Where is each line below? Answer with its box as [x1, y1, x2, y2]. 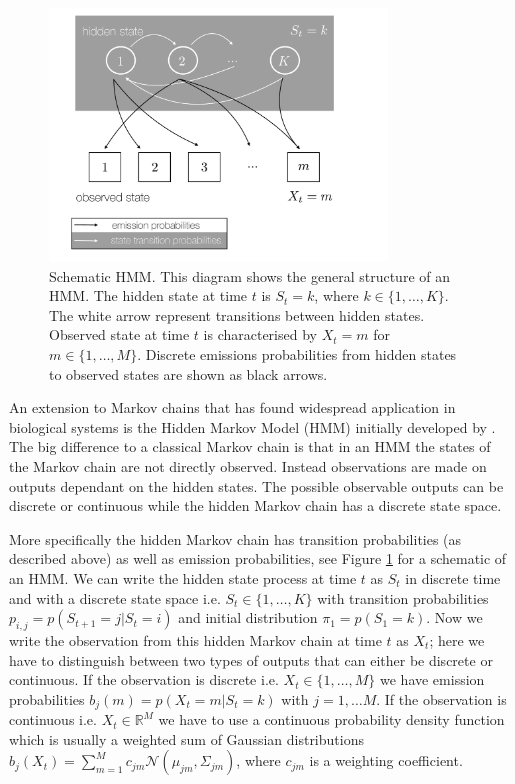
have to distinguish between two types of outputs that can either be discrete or [9, 649, 493, 670]
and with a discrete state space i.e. [9, 587, 221, 608]
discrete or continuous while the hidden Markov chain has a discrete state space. [9, 495, 502, 516]
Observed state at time [49, 324, 190, 345]
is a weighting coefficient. [309, 750, 463, 771]
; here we [429, 629, 485, 650]
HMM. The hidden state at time [49, 285, 248, 306]
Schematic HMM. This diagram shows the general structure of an [49, 265, 451, 286]
